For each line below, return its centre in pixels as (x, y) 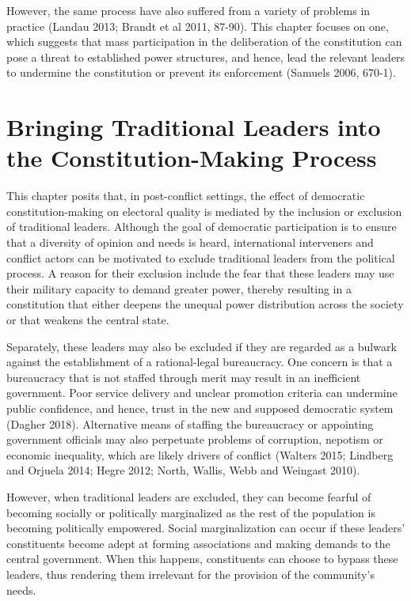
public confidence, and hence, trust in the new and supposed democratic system (200, 408)
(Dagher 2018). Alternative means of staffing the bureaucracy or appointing (190, 423)
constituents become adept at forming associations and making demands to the (198, 543)
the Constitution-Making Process (192, 158)
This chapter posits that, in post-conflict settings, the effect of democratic (186, 196)
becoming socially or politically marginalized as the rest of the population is (191, 512)
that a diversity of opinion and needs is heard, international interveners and (190, 242)
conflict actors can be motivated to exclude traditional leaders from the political (201, 257)
